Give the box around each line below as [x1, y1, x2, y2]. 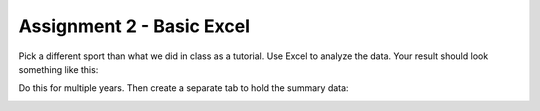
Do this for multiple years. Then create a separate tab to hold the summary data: [18, 82, 349, 94]
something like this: [18, 63, 99, 75]
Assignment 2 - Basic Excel [18, 15, 250, 37]
